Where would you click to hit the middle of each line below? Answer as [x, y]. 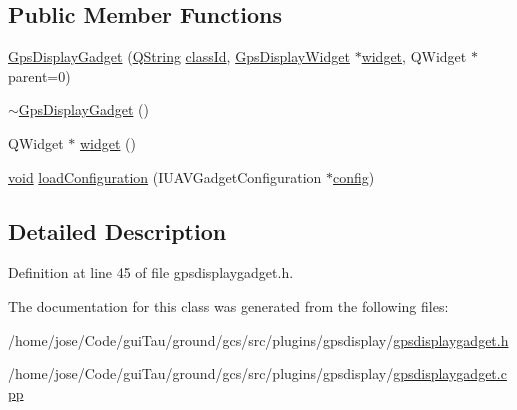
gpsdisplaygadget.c [450, 373]
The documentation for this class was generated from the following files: [228, 305]
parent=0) [39, 75]
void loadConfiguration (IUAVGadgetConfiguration [165, 176]
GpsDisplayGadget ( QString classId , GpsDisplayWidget [179, 56]
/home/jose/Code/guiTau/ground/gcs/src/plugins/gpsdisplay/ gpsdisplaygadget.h [258, 339]
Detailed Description [117, 230]
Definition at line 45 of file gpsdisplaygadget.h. [151, 272]
